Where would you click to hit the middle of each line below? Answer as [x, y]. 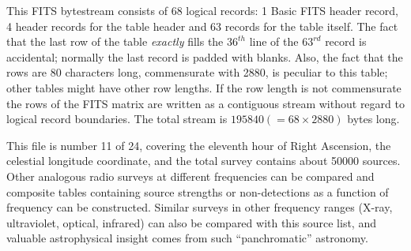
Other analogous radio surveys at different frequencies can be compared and [190, 176]
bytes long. [373, 119]
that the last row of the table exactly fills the [115, 41]
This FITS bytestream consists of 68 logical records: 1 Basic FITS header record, [202, 10]
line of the [274, 41]
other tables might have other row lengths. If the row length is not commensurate [204, 87]
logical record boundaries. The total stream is [117, 119]
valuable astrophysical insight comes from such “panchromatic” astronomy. [187, 238]
